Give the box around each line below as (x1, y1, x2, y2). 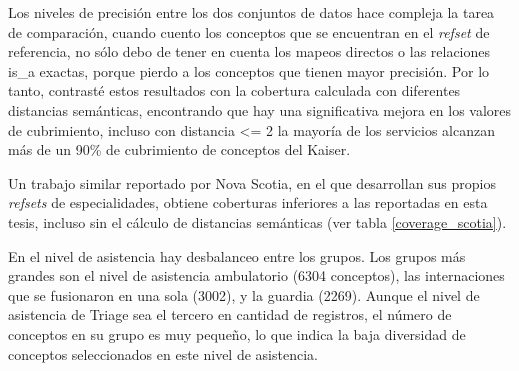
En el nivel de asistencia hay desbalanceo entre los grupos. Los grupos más (8, 245, 466, 266)
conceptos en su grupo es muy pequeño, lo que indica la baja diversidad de (8, 323, 466, 344)
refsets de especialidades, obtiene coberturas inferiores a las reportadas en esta (8, 192, 488, 213)
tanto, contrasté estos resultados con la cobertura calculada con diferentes (8, 80, 461, 101)
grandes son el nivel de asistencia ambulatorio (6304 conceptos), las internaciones (8, 265, 505, 286)
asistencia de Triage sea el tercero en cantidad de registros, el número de (8, 304, 452, 325)
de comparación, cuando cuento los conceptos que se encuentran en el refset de (8, 21, 490, 42)
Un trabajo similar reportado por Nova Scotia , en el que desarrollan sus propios (8, 172, 497, 193)
